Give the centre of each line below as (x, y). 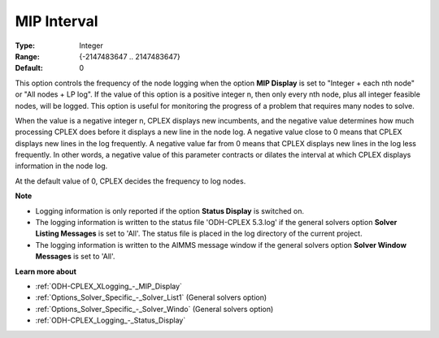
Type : (25, 45)
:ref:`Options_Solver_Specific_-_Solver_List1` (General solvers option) (151, 297)
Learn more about (46, 271)
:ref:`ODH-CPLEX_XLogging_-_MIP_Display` (109, 286)
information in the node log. (61, 166)
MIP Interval (57, 21)
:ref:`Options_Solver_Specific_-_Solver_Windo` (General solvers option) (154, 309)
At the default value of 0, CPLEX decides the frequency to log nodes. (130, 181)
